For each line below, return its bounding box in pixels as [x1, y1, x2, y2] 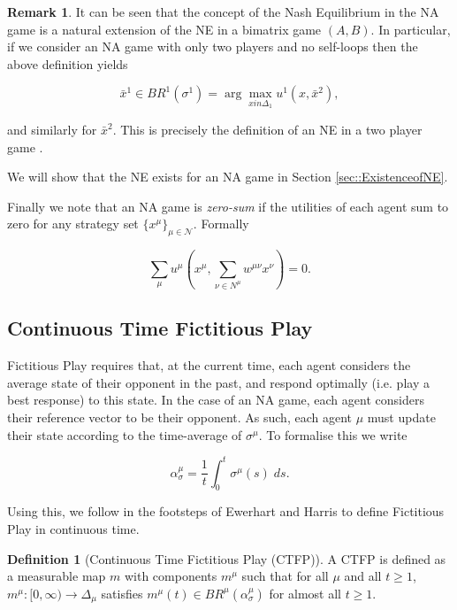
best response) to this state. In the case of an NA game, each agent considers [7, 390, 424, 409]
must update [367, 408, 436, 426]
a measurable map [7, 567, 106, 585]
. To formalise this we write [258, 425, 407, 444]
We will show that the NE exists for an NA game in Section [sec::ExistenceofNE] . [7, 167, 448, 186]
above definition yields [7, 54, 128, 73]
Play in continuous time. [7, 520, 140, 538]
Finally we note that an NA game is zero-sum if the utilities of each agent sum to [7, 197, 449, 215]
